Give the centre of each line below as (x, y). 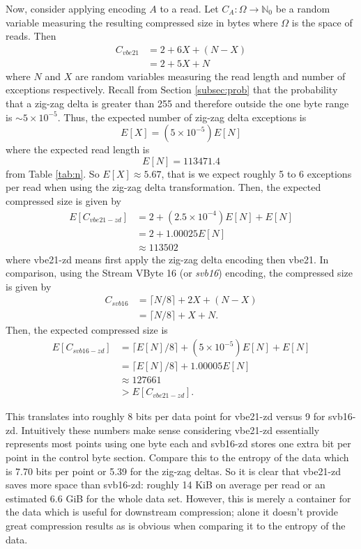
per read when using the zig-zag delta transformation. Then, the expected (163, 187)
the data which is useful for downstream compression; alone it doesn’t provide (172, 512)
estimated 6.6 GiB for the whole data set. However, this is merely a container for (178, 498)
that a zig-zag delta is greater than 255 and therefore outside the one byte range (177, 103)
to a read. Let (189, 8)
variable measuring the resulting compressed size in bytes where (142, 22)
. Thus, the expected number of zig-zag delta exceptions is (182, 117)
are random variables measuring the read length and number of (210, 76)
